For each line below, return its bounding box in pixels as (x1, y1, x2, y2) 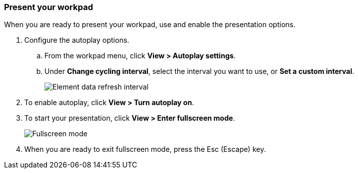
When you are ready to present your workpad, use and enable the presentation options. (4, 20, 295, 29)
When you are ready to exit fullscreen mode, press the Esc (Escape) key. (24, 145, 266, 154)
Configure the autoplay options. (24, 36, 129, 45)
